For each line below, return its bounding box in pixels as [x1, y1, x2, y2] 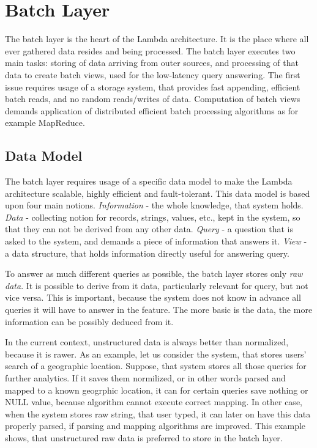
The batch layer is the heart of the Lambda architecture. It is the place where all [5, 32, 309, 45]
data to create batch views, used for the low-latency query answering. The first [5, 68, 300, 81]
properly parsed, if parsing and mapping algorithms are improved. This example [5, 419, 306, 432]
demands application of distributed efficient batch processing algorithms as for [5, 104, 299, 117]
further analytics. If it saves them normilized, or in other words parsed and [5, 371, 286, 384]
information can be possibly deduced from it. [5, 315, 174, 328]
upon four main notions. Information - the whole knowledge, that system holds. [5, 199, 304, 211]
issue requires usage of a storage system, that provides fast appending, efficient [5, 80, 300, 93]
